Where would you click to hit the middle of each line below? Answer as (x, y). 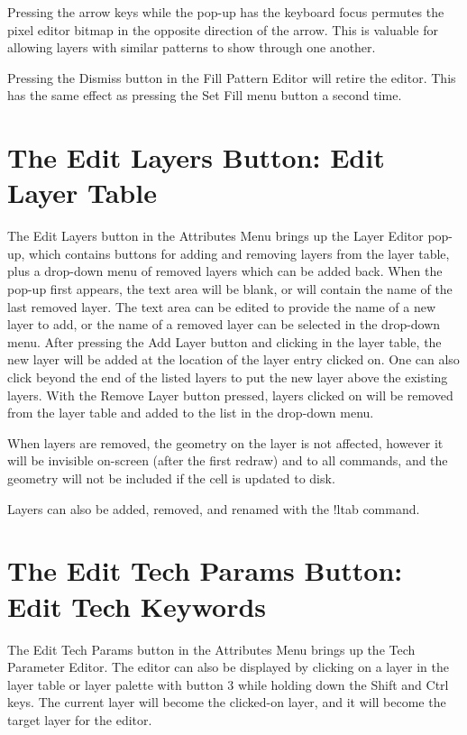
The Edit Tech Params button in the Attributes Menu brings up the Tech (211, 649)
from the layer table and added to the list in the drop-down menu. (191, 413)
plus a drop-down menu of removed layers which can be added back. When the (225, 271)
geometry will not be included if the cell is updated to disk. (171, 478)
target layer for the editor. (80, 719)
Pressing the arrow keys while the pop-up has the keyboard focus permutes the (226, 12)
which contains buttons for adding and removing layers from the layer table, (239, 253)
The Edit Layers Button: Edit (196, 157)
